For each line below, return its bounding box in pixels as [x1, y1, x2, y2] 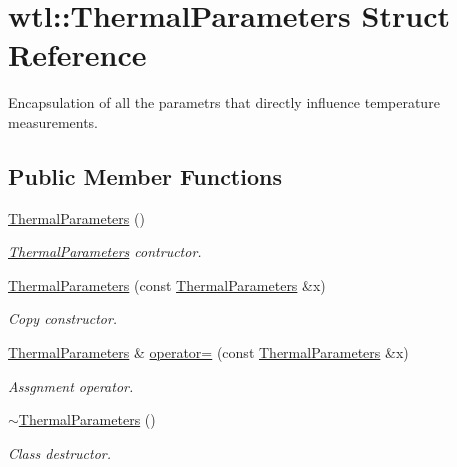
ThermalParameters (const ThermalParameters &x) [8, 274, 326, 295]
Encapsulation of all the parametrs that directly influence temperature [8, 92, 440, 113]
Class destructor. [8, 442, 112, 463]
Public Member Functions [8, 160, 282, 191]
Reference [8, 34, 147, 75]
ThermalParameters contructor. [8, 241, 202, 262]
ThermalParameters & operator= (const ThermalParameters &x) [8, 342, 409, 363]
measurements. [8, 111, 99, 132]
